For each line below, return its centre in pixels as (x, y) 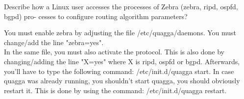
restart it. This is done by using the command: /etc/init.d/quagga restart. (115, 90)
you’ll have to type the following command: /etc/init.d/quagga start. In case (119, 71)
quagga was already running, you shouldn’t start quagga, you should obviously (122, 81)
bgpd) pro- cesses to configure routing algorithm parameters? (96, 16)
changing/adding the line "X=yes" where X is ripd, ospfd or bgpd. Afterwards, (122, 61)
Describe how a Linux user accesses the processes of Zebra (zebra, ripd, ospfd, (121, 6)
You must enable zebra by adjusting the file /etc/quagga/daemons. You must (120, 33)
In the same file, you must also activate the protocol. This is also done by (114, 52)
